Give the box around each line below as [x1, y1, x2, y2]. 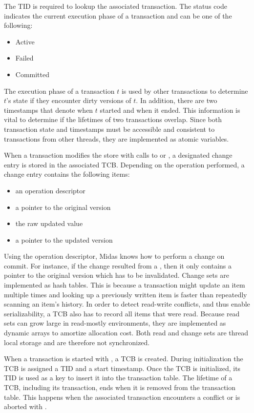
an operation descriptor [15, 185, 85, 195]
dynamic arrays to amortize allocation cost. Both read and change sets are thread [4, 328, 249, 338]
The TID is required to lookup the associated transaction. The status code [4, 1, 227, 11]
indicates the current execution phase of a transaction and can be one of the [4, 10, 232, 21]
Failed [15, 53, 34, 63]
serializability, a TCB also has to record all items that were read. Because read [4, 308, 240, 318]
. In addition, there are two [136, 95, 217, 105]
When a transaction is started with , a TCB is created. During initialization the [4, 353, 243, 364]
